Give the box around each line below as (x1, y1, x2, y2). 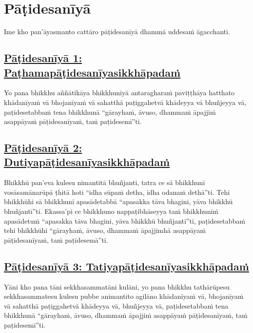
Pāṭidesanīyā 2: (4, 140, 82, 155)
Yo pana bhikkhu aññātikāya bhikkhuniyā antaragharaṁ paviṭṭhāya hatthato (4, 87, 235, 98)
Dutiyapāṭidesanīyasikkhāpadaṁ (4, 154, 170, 169)
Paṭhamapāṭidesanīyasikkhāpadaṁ (4, 64, 181, 80)
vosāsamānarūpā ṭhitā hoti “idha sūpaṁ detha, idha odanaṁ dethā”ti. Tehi (4, 187, 230, 197)
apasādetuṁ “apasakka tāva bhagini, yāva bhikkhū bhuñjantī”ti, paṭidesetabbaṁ (4, 215, 245, 226)
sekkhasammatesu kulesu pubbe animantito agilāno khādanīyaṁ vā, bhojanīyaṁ (4, 291, 244, 301)
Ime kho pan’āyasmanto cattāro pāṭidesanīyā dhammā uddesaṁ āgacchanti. (4, 26, 230, 37)
